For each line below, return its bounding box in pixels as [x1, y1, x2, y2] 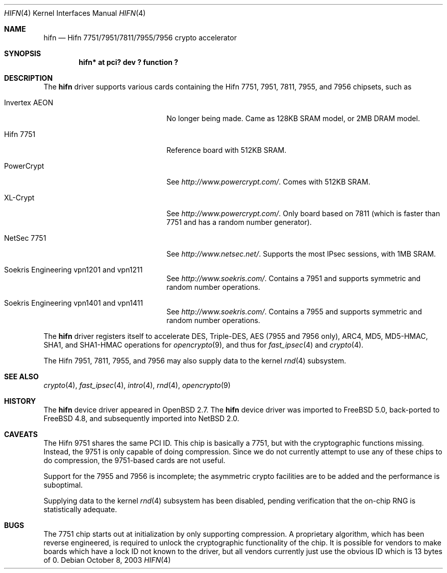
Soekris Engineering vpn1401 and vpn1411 [4, 299, 143, 307]
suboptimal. [43, 480, 83, 489]
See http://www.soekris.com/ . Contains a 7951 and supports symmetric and [166, 274, 421, 283]
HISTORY [4, 397, 36, 405]
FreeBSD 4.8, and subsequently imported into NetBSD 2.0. [43, 414, 239, 423]
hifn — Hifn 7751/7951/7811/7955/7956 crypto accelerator [43, 33, 237, 42]
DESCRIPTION [4, 74, 53, 82]
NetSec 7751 [4, 234, 46, 242]
